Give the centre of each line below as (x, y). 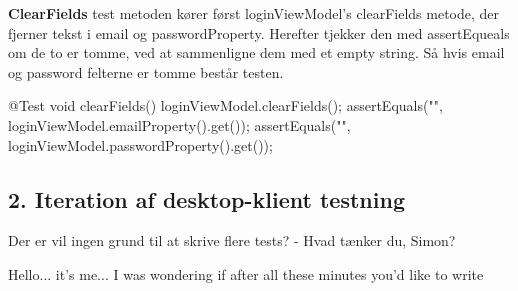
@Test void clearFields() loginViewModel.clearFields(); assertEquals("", (225, 105)
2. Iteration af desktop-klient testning (206, 198)
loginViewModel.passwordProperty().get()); (140, 144)
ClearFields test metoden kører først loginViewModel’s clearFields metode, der (254, 13)
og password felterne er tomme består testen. (146, 71)
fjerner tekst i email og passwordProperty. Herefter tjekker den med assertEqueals (259, 32)
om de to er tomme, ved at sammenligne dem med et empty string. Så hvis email (256, 52)
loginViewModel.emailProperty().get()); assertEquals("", (179, 124)
